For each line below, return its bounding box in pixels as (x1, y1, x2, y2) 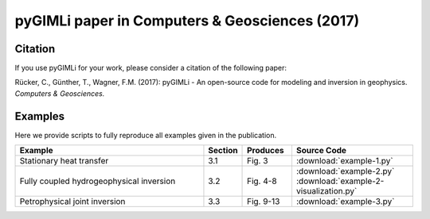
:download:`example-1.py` (295, 156, 393, 167)
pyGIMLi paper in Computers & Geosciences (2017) (14, 12, 360, 29)
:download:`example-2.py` (295, 166, 395, 177)
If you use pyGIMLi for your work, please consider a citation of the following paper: (14, 63, 287, 73)
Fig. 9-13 (247, 196, 280, 207)
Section (208, 145, 238, 156)
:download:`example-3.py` (295, 196, 395, 207)
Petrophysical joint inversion (19, 196, 126, 207)
